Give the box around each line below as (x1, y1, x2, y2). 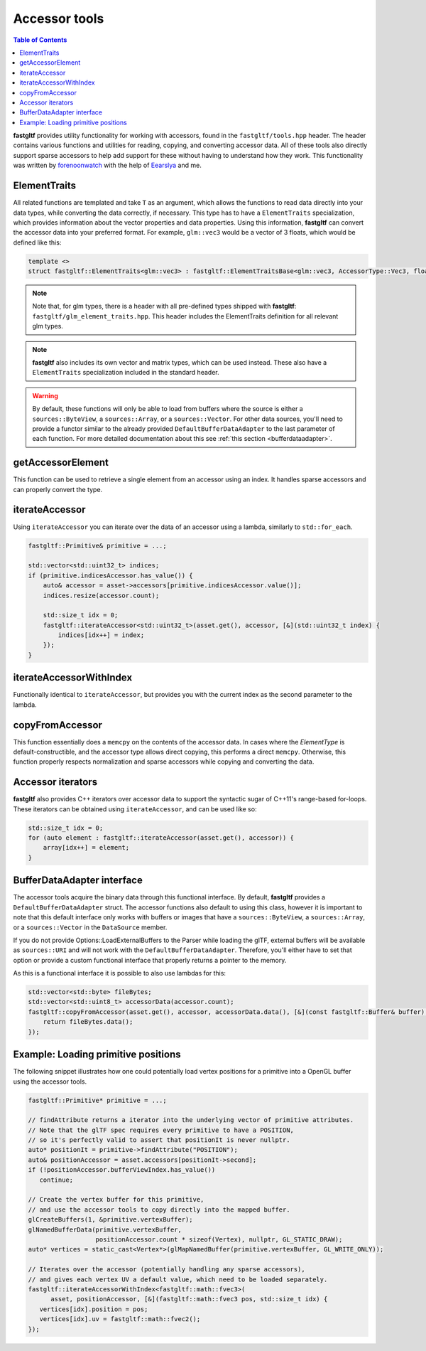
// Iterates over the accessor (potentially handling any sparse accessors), (28, 1266, 305, 1273)
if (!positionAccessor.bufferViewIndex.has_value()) (28, 1166, 216, 1174)
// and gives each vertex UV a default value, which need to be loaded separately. (28, 1275, 328, 1283)
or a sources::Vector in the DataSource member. (13, 923, 168, 931)
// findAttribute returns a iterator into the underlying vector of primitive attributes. (28, 1116, 354, 1124)
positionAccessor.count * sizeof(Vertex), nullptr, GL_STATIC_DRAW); (95, 1236, 343, 1244)
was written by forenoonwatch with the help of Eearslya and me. (13, 161, 202, 170)
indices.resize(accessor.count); (43, 591, 160, 599)
